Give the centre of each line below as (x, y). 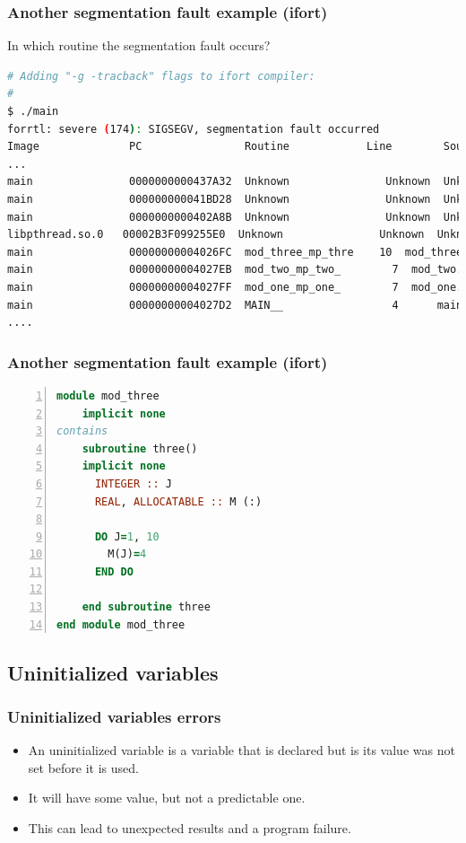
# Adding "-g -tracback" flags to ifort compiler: (161, 76)
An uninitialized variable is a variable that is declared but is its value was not (242, 750)
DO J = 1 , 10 (127, 536)
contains (82, 431)
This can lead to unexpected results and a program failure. (190, 828)
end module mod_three (121, 624)
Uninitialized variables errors (114, 716)
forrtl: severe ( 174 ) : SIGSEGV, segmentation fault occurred (194, 129)
